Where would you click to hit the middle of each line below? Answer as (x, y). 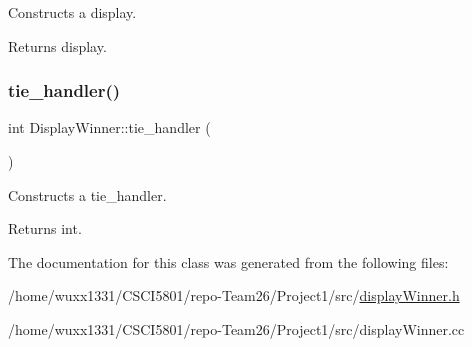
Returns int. (45, 228)
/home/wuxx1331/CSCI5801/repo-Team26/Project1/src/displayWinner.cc (236, 328)
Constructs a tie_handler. (87, 194)
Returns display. (57, 45)
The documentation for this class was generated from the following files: (228, 261)
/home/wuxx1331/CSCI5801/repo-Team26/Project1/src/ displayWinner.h (234, 295)
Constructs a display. (72, 12)
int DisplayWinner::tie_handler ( (109, 127)
